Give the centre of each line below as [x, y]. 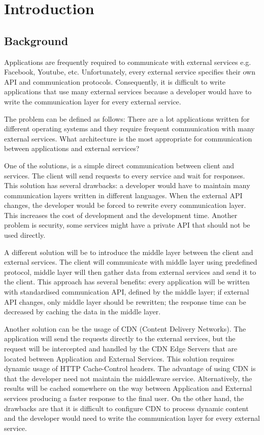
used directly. [25, 235]
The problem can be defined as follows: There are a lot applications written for [127, 118]
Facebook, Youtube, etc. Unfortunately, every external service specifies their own [130, 72]
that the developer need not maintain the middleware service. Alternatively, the [128, 378]
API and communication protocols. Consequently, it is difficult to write [115, 81]
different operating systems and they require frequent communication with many [129, 129]
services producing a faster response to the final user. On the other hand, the [124, 398]
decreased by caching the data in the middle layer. [82, 312]
